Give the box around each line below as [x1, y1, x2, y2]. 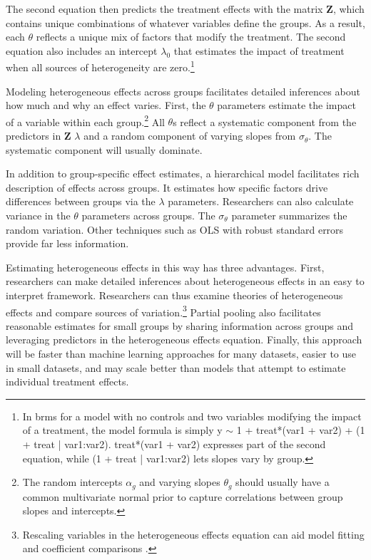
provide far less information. [6, 236, 129, 251]
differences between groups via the [6, 194, 156, 209]
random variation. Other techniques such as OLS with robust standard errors [6, 222, 344, 237]
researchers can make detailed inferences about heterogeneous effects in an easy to [6, 274, 365, 289]
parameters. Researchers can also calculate [168, 194, 354, 209]
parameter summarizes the [231, 208, 347, 223]
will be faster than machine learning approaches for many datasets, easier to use [6, 346, 357, 361]
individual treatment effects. [6, 374, 129, 389]
